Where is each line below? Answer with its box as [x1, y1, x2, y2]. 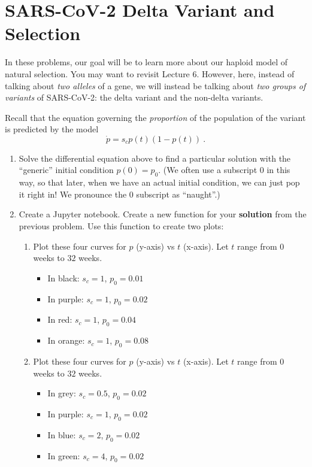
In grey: [47, 387, 76, 399]
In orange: [47, 334, 85, 347]
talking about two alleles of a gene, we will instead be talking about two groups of [5, 79, 306, 92]
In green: [47, 449, 80, 462]
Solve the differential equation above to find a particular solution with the [19, 151, 291, 164]
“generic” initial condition [19, 163, 114, 176]
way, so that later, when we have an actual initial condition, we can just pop [19, 176, 300, 189]
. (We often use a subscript [158, 163, 258, 176]
